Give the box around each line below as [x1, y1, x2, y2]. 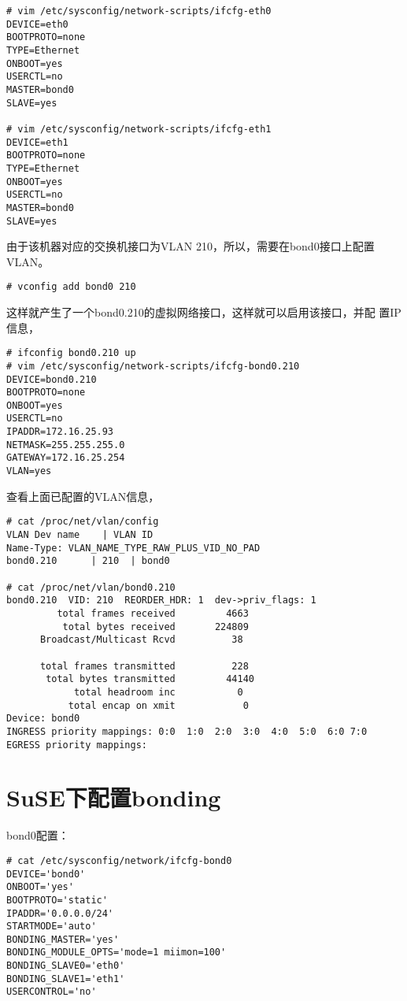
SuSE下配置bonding [6, 781, 221, 814]
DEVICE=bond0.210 [6, 373, 97, 385]
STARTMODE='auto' [6, 921, 97, 932]
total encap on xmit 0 [68, 699, 249, 711]
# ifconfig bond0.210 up [6, 347, 136, 359]
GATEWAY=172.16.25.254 [6, 452, 125, 464]
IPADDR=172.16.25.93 [6, 426, 114, 438]
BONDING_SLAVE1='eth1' [6, 973, 125, 984]
